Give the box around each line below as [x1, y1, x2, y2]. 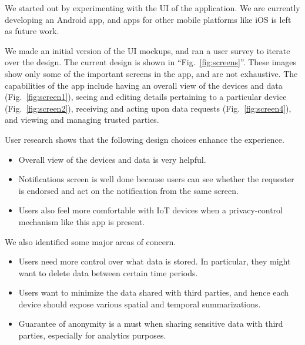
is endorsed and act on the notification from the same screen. [18, 184, 239, 196]
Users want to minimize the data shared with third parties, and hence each [18, 286, 289, 299]
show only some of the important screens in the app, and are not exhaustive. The [5, 67, 298, 79]
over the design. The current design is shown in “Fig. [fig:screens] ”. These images [5, 56, 296, 68]
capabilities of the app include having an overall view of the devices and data [5, 79, 283, 91]
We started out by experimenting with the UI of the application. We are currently [5, 2, 300, 14]
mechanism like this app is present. [18, 215, 145, 227]
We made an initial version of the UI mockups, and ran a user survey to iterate [5, 44, 290, 56]
